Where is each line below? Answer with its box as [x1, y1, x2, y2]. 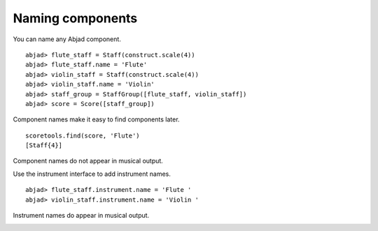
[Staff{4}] [25, 142, 63, 149]
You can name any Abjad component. [13, 35, 122, 43]
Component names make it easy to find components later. [13, 115, 180, 124]
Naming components [13, 10, 138, 26]
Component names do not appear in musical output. [13, 157, 164, 165]
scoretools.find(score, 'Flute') [25, 131, 140, 140]
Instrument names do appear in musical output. [13, 211, 150, 220]
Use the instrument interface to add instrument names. [13, 170, 171, 178]
